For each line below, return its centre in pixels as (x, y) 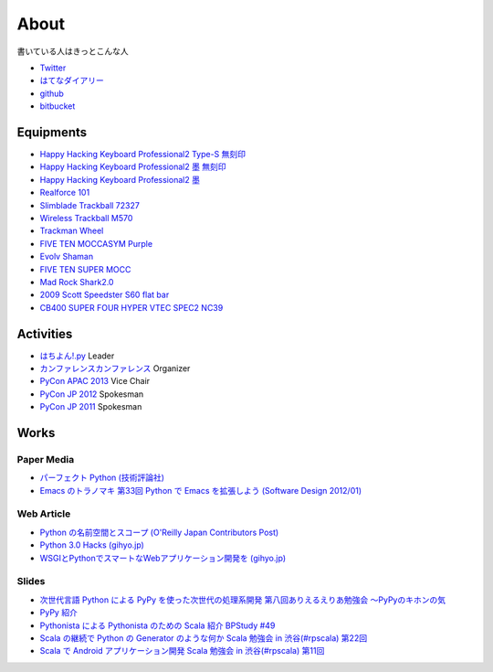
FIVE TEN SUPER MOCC (85, 269)
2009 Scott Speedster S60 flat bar (105, 295)
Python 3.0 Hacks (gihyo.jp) (92, 545)
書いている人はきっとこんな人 (73, 51)
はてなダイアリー (72, 80)
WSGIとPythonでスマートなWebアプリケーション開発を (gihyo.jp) (163, 558)
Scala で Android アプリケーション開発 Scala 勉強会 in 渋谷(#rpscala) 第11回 (182, 651)
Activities (45, 334)
